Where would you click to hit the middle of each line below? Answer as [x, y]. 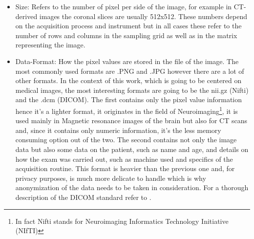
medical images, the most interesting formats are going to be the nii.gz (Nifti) [132, 90]
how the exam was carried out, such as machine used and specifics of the [124, 159]
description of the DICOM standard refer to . [83, 197]
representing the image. [50, 45]
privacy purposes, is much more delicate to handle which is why [111, 178]
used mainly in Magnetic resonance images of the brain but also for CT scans [131, 120]
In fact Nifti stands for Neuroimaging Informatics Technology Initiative [122, 221]
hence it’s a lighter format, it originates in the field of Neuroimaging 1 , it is [127, 110]
